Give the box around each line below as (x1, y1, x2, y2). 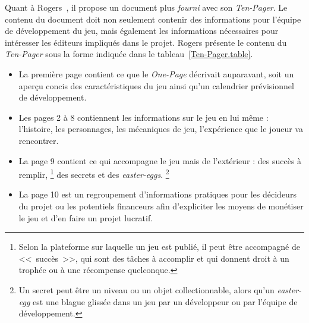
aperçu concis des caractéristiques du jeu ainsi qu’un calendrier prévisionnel (18, 79, 294, 92)
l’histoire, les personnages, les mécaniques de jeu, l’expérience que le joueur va (18, 123, 303, 135)
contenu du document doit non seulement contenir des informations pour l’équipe (5, 12, 301, 25)
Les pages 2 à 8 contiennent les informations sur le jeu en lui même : (18, 111, 269, 123)
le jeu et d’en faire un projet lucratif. (18, 211, 153, 224)
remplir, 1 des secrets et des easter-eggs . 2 (18, 167, 169, 180)
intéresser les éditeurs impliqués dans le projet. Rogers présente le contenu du (5, 36, 287, 48)
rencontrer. (18, 134, 59, 146)
